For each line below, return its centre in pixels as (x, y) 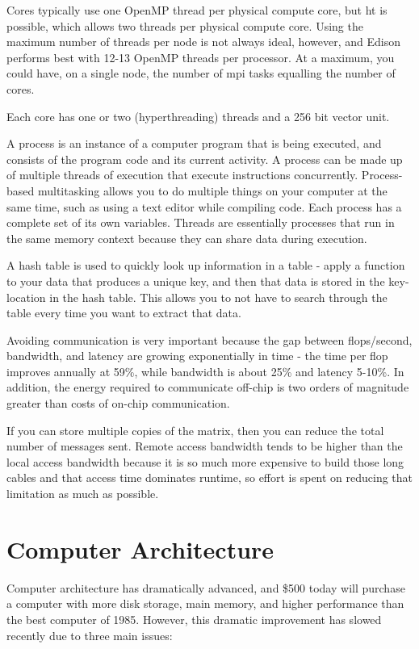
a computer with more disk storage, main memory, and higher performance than (205, 603)
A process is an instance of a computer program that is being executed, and (194, 143)
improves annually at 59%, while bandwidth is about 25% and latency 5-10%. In (205, 371)
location (26, 297)
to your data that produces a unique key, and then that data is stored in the (196, 281)
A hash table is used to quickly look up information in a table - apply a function (206, 265)
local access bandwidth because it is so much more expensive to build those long (205, 461)
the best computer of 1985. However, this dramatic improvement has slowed (194, 619)
